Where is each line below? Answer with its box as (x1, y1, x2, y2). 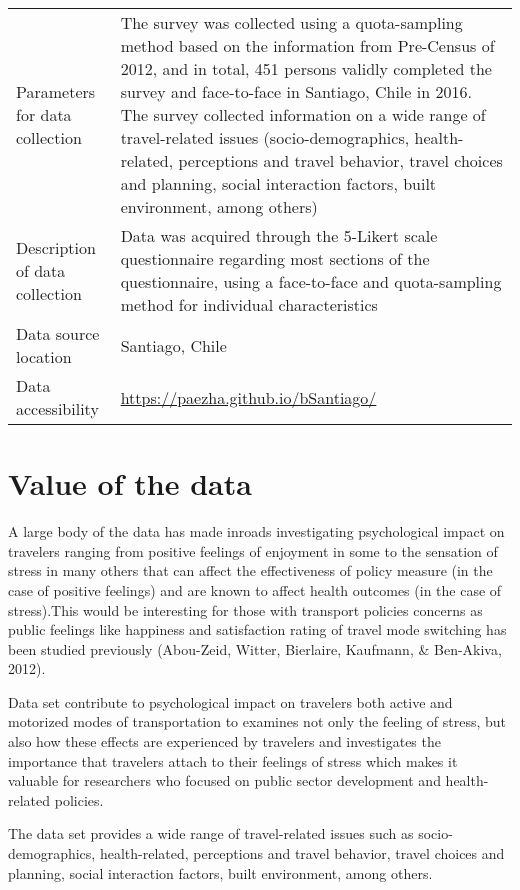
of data (16, 258, 66, 282)
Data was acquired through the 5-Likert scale (120, 224, 438, 247)
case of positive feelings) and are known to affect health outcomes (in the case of (8, 579, 502, 600)
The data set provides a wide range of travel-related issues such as (8, 823, 414, 844)
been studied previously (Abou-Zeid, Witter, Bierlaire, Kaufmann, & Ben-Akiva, (8, 638, 502, 659)
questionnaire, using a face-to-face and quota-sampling (120, 270, 502, 293)
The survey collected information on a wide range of (120, 103, 486, 126)
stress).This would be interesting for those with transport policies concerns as (8, 599, 483, 620)
